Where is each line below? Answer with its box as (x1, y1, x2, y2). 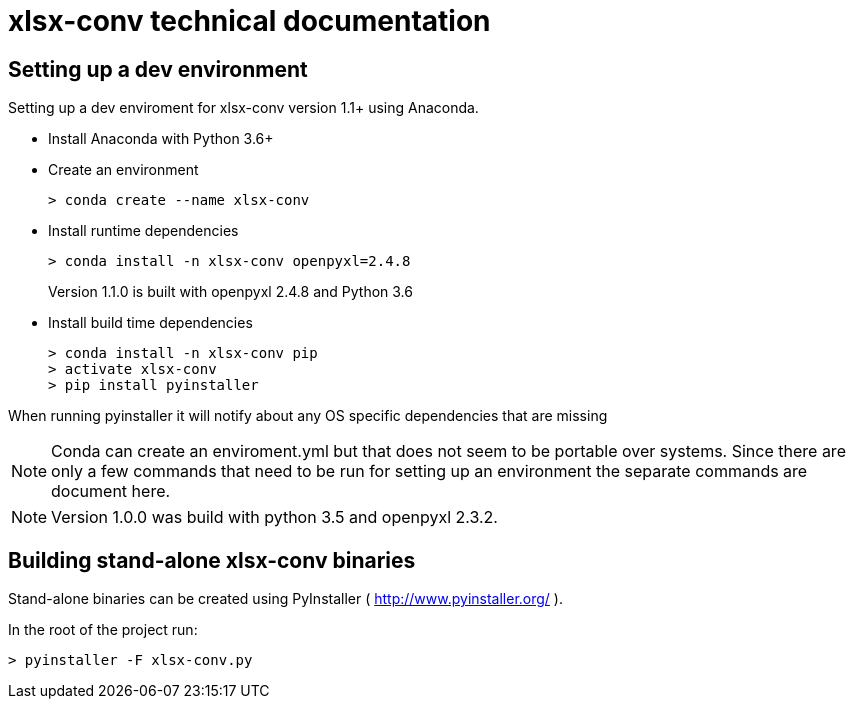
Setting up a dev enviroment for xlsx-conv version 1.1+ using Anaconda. (8, 99, 479, 117)
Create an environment (48, 161, 199, 179)
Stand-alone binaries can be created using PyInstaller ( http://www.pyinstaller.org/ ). (8, 590, 563, 608)
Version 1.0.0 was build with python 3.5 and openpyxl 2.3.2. (51, 507, 498, 528)
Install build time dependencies (48, 314, 253, 332)
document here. (51, 481, 171, 502)
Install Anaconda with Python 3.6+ (48, 130, 274, 148)
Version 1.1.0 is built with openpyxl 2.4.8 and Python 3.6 (48, 283, 413, 301)
